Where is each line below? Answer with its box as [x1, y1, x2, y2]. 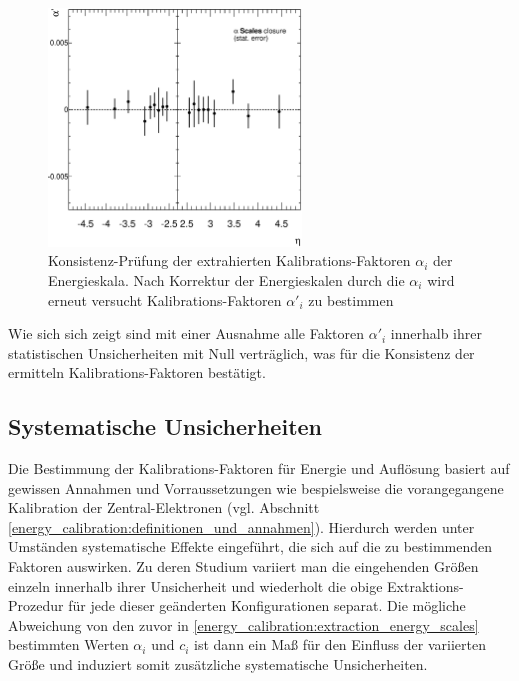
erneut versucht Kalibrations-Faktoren [48, 289, 282, 310]
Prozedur [8, 595, 64, 616]
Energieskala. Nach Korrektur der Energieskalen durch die [48, 269, 405, 290]
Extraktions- [387, 575, 464, 596]
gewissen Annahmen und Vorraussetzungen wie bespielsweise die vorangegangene [8, 477, 504, 498]
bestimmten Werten [8, 634, 129, 655]
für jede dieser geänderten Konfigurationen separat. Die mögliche [68, 595, 466, 616]
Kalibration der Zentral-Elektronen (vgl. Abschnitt [8, 497, 320, 518]
